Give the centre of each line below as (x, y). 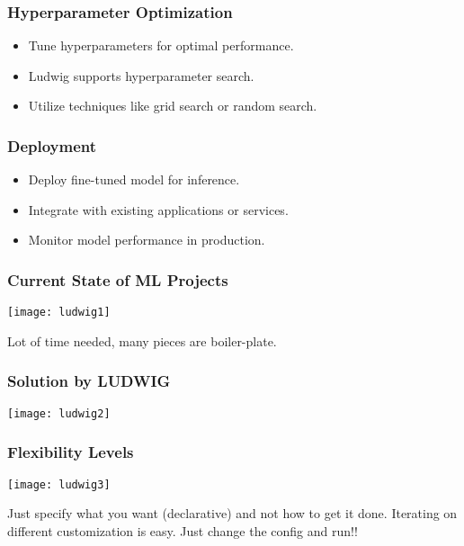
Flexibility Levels (71, 452)
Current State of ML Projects (118, 279)
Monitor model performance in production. (147, 240)
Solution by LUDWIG (89, 381)
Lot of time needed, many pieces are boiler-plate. (142, 340)
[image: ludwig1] (59, 313)
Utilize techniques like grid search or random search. (173, 106)
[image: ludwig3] (59, 484)
